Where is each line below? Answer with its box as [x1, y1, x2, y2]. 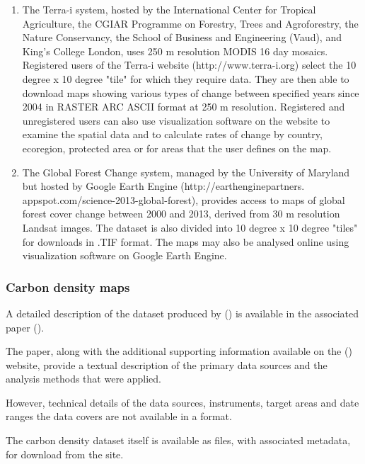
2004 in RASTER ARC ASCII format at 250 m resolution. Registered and [22, 99, 345, 114]
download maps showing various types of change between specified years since [22, 85, 359, 100]
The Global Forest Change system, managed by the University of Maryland [22, 164, 350, 179]
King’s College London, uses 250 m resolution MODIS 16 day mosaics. [22, 43, 328, 58]
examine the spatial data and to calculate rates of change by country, [22, 127, 323, 142]
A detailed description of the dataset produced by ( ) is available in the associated [6, 305, 359, 320]
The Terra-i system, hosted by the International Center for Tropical [22, 2, 316, 16]
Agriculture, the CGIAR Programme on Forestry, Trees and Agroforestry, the [22, 16, 359, 30]
